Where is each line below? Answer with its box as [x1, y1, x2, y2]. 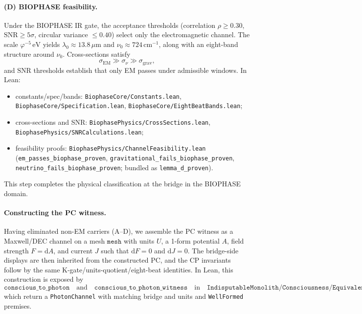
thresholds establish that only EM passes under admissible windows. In [33, 65, 247, 75]
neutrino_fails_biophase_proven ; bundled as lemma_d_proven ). [15, 162, 213, 172]
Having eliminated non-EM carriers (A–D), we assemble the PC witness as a [4, 226, 233, 236]
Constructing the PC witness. [4, 207, 106, 218]
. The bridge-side [187, 245, 239, 255]
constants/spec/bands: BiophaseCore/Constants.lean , [15, 90, 181, 101]
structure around [4, 48, 54, 59]
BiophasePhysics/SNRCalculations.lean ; [15, 126, 144, 136]
